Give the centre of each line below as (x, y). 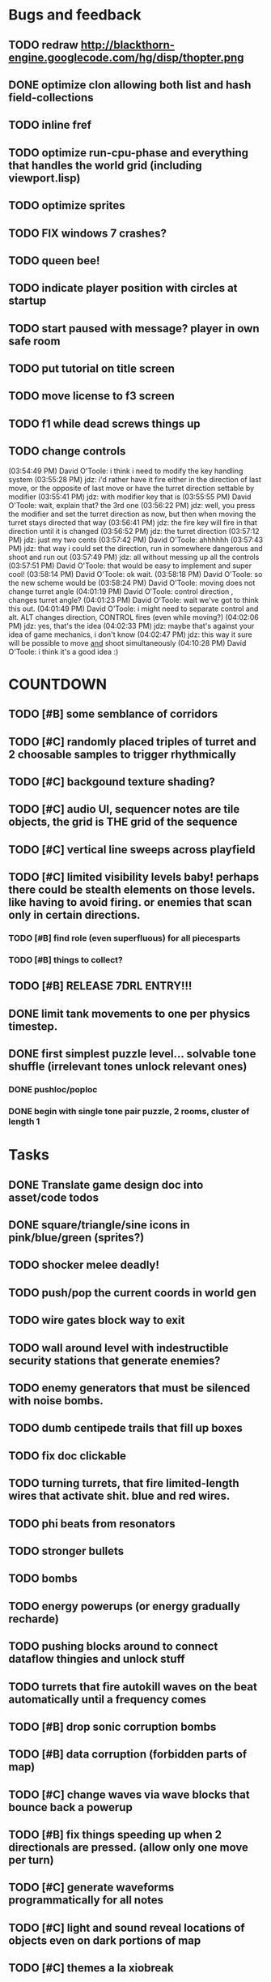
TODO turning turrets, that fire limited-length (124, 1483)
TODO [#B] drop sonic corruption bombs (112, 1726)
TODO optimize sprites (67, 205)
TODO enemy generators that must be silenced (129, 1388)
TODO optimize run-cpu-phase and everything (129, 153)
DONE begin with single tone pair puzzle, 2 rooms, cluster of (129, 1112)
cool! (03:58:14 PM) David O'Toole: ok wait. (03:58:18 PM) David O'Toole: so (135, 574)
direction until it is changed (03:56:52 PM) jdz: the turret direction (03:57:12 (134, 531)
